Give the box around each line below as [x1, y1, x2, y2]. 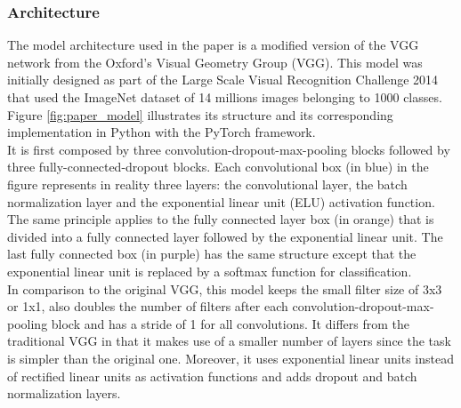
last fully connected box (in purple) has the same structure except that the [7, 244, 417, 263]
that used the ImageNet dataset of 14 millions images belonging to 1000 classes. [7, 88, 442, 106]
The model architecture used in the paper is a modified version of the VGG [7, 36, 419, 54]
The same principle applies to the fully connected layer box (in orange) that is [7, 210, 434, 228]
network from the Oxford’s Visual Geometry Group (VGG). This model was [7, 52, 423, 71]
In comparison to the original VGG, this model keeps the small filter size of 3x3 [7, 279, 442, 298]
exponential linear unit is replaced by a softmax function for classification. [7, 261, 412, 280]
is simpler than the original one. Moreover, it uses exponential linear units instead [7, 348, 454, 367]
